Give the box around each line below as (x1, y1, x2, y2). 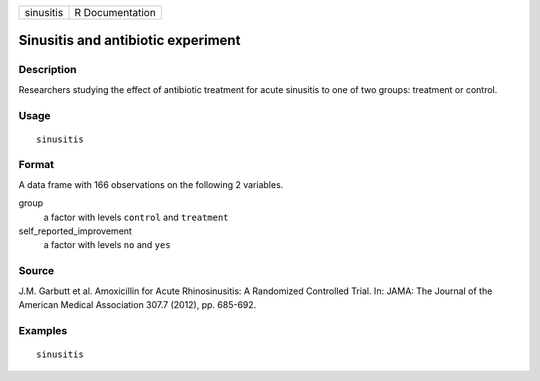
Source (18, 264, 55, 278)
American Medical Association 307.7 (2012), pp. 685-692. (18, 298, 257, 310)
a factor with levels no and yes (43, 239, 171, 251)
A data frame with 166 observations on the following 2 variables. (18, 178, 284, 190)
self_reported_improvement (18, 225, 132, 237)
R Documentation (74, 6, 157, 19)
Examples (18, 323, 68, 337)
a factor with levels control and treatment (43, 211, 229, 223)
